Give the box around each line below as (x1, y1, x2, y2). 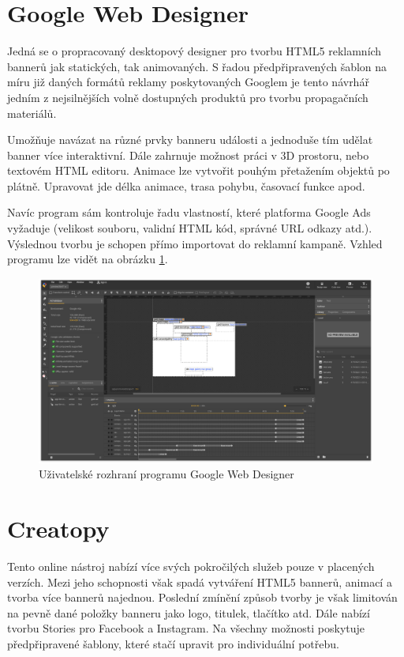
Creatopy (7, 512, 110, 545)
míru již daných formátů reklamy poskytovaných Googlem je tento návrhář (7, 74, 369, 90)
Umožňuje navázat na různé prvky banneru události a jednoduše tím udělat (7, 131, 373, 148)
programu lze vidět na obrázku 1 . (7, 251, 168, 267)
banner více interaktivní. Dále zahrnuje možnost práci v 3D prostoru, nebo (7, 146, 369, 163)
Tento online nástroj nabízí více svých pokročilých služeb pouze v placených (7, 558, 375, 575)
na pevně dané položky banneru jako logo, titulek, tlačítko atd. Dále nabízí (7, 604, 370, 621)
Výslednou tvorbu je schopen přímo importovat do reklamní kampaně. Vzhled (7, 235, 383, 251)
